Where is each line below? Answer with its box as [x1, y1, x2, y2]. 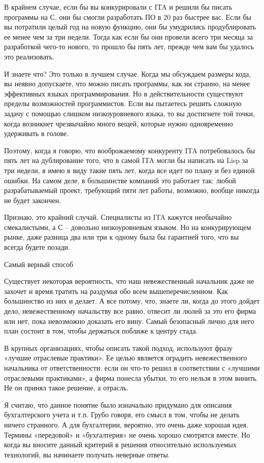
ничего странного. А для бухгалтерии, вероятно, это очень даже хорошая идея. [4, 419, 248, 429]
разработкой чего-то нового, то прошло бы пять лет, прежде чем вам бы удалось [4, 41, 254, 52]
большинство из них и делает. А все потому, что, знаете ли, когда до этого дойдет [4, 295, 260, 306]
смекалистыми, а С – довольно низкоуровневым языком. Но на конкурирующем [4, 221, 251, 232]
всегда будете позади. [4, 242, 70, 252]
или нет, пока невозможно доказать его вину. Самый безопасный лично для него [4, 315, 254, 326]
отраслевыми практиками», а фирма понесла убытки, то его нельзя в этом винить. [4, 372, 258, 383]
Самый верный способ [4, 258, 74, 269]
